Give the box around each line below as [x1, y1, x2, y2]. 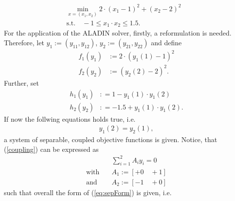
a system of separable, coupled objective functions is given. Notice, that [4, 134, 217, 144]
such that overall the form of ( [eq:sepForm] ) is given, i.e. [4, 187, 172, 197]
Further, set [4, 77, 39, 88]
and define [151, 37, 182, 47]
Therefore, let [4, 37, 44, 47]
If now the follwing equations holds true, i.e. [4, 113, 136, 124]
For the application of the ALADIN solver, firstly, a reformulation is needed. [4, 28, 232, 38]
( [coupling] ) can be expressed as [4, 144, 99, 154]
